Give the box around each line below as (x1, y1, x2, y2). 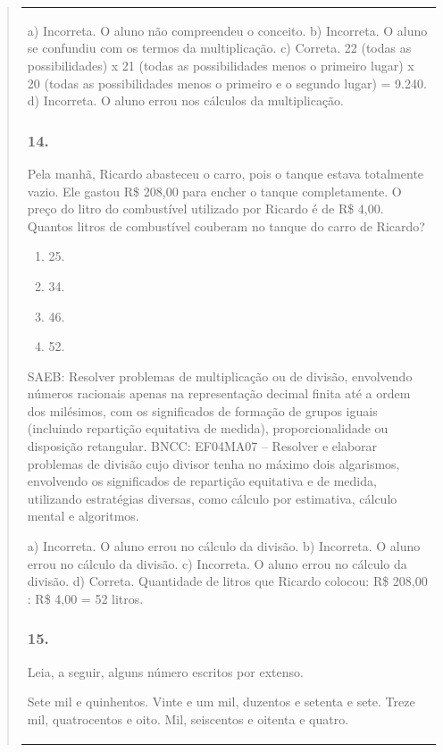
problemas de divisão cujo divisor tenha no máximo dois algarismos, (27, 454, 400, 472)
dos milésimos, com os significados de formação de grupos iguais (27, 401, 378, 420)
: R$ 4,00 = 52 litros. (27, 589, 144, 607)
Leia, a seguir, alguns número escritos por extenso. (27, 662, 304, 681)
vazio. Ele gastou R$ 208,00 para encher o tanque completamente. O (27, 181, 402, 200)
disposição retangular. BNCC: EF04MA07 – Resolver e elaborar (27, 437, 378, 455)
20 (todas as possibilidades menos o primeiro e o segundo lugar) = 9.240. (27, 73, 427, 92)
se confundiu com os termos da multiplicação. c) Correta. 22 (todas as (27, 38, 412, 57)
